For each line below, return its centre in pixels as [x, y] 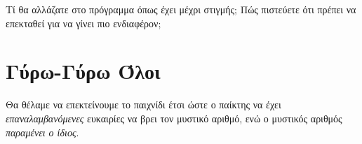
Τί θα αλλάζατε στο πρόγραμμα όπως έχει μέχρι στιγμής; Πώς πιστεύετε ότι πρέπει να [181, 9]
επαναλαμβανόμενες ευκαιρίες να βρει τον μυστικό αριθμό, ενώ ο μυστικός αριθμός [174, 118]
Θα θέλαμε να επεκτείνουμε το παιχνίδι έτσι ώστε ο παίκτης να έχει [143, 105]
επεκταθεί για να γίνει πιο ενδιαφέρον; [83, 23]
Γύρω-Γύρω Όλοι [83, 71]
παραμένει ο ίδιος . [42, 132]
